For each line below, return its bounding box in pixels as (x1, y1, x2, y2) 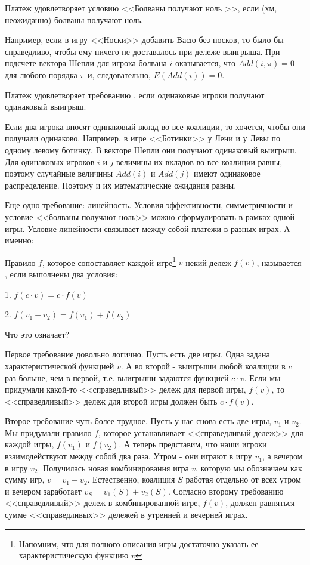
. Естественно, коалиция (87, 473, 175, 486)
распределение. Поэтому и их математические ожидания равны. (5, 178, 237, 191)
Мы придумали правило (5, 426, 92, 439)
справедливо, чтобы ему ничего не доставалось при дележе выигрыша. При (5, 45, 280, 57)
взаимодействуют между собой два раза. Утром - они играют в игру (5, 450, 252, 462)
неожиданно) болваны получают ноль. (5, 13, 144, 26)
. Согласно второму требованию (168, 484, 284, 497)
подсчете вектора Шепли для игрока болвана (5, 57, 167, 69)
